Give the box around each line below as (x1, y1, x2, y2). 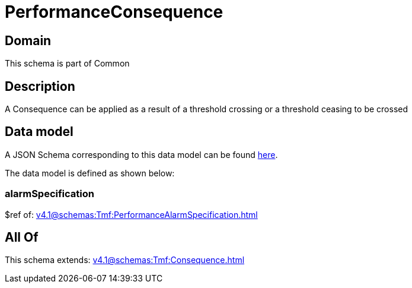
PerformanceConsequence (5, 2, 223, 22)
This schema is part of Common (5, 58, 130, 69)
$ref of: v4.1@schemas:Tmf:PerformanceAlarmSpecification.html (5, 209, 258, 220)
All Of (5, 230, 39, 245)
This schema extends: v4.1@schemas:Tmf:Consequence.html (5, 255, 245, 265)
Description (5, 78, 75, 94)
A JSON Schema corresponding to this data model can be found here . (5, 149, 278, 160)
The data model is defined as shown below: (5, 167, 175, 178)
